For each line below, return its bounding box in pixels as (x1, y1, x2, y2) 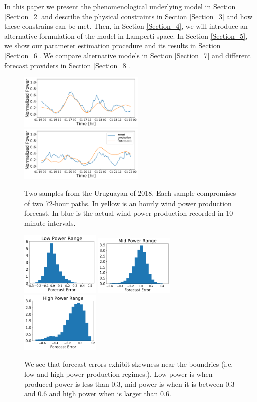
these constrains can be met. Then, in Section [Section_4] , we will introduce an (4, 21, 248, 31)
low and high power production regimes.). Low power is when (24, 369, 213, 379)
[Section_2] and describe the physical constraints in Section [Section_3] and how (4, 11, 253, 21)
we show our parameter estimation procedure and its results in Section (4, 40, 221, 51)
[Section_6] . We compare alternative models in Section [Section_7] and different (4, 50, 251, 60)
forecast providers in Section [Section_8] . (4, 60, 130, 70)
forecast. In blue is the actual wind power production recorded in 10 (24, 208, 233, 218)
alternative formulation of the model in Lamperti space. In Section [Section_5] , (4, 30, 248, 41)
